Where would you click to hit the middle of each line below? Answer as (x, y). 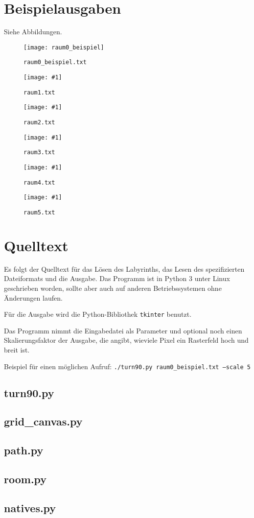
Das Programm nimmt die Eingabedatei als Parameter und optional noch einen (123, 330)
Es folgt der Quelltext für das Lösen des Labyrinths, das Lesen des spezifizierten (124, 269)
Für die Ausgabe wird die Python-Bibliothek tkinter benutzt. (98, 314)
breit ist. (17, 349)
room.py (25, 479)
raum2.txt (39, 122)
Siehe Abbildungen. (33, 32)
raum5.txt (39, 212)
